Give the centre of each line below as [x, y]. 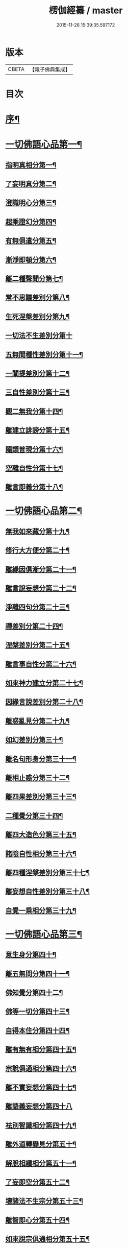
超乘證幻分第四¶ [31, 222]
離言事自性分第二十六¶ [41, 664]
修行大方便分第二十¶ [37, 550]
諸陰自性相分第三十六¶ [41, 854]
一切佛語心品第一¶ [44, 145]
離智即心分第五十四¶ [37, 1220]
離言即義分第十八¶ [34, 487]
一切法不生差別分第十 [39, 336]
